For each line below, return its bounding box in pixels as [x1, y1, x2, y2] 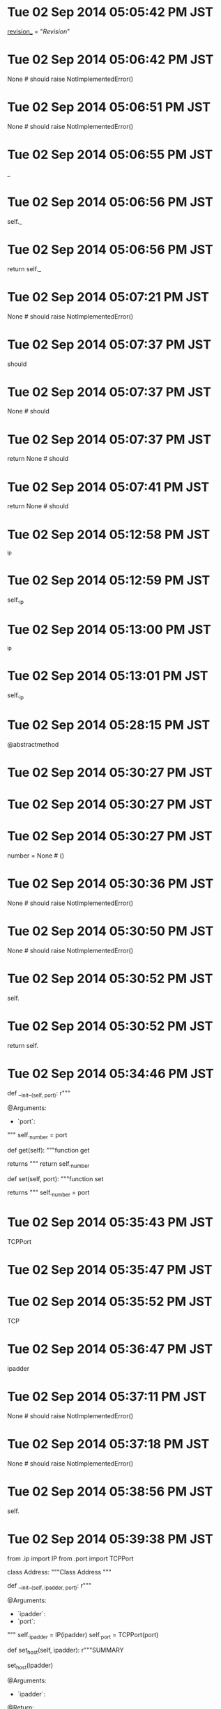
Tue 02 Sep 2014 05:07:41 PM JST [7, 479, 210, 495]
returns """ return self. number [7, 1160, 90, 1169]
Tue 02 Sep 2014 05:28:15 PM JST [7, 717, 211, 733]
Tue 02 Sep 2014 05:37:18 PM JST [7, 1436, 210, 1452]
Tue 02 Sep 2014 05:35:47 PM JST [7, 1261, 213, 1277]
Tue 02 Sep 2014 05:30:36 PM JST [7, 876, 214, 892]
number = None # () [7, 851, 65, 860]
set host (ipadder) [7, 1661, 54, 1671]
